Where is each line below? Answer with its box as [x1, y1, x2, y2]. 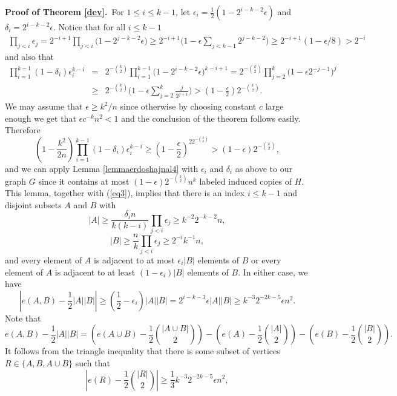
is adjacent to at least [54, 265, 136, 278]
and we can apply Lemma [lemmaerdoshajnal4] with [5, 162, 198, 174]
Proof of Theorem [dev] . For [5, 5, 124, 18]
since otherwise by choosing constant [120, 100, 257, 113]
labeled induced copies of [199, 174, 292, 187]
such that [75, 356, 110, 369]
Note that [5, 311, 41, 324]
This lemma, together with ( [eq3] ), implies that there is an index [5, 186, 245, 199]
